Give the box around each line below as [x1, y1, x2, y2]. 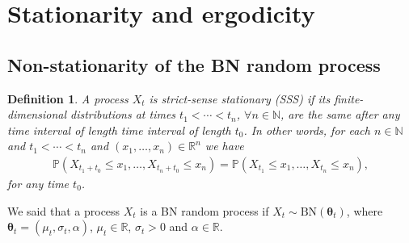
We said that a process [7, 202, 120, 219]
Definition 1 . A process [7, 90, 129, 107]
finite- [334, 90, 364, 107]
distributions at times [70, 106, 176, 123]
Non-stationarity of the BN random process [7, 52, 381, 77]
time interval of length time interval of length [7, 121, 231, 138]
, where [346, 202, 383, 219]
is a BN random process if [140, 202, 269, 219]
